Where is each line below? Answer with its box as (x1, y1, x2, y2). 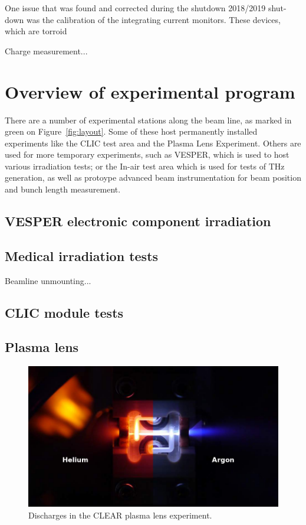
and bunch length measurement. (5, 183, 121, 195)
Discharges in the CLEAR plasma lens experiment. (28, 509, 212, 521)
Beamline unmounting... (5, 274, 91, 286)
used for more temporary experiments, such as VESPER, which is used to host (5, 148, 289, 161)
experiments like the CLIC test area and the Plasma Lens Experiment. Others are (5, 136, 301, 149)
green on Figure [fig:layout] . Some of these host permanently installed (5, 125, 258, 138)
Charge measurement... (5, 44, 88, 57)
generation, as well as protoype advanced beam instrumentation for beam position (5, 171, 301, 184)
